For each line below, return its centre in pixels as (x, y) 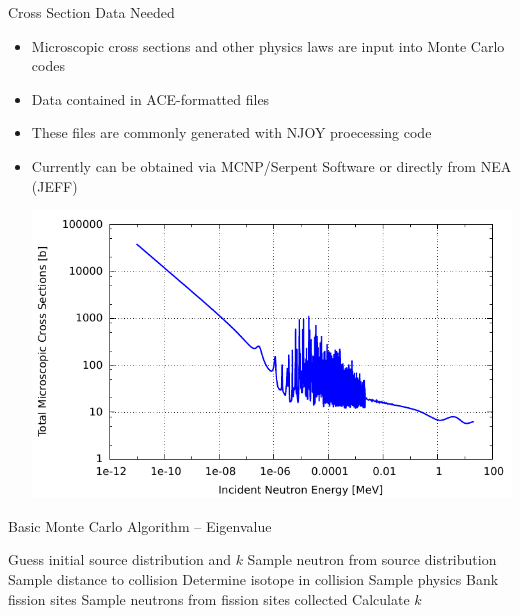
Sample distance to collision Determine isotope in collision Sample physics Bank (253, 579)
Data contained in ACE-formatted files (150, 98)
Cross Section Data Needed (91, 12)
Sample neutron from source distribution (372, 559)
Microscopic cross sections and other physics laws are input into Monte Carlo (268, 45)
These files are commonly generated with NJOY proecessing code (231, 132)
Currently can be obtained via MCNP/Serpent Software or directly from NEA (271, 165)
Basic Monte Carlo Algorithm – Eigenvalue (140, 525)
